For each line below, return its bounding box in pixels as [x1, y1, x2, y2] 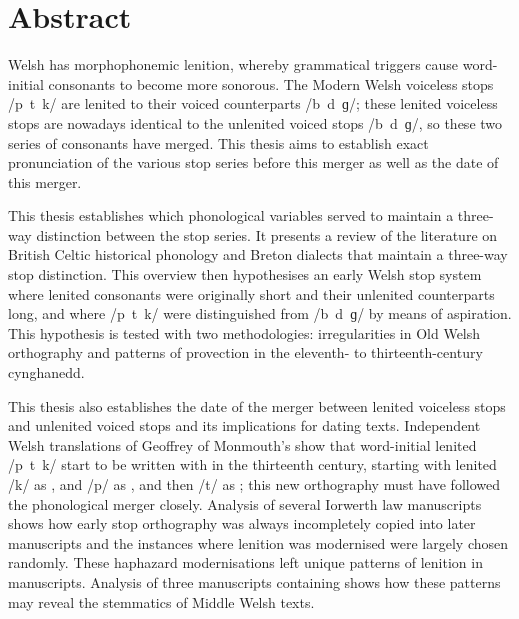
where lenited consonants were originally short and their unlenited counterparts [8, 283, 495, 304]
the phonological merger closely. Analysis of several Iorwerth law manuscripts [8, 493, 482, 514]
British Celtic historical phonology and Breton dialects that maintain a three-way [8, 244, 508, 265]
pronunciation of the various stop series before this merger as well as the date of [8, 152, 499, 173]
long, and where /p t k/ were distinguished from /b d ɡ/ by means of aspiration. [8, 303, 512, 324]
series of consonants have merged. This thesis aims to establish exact [8, 132, 429, 153]
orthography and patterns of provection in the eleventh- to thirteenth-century [8, 342, 483, 363]
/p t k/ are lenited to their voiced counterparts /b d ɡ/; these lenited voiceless [8, 93, 498, 114]
